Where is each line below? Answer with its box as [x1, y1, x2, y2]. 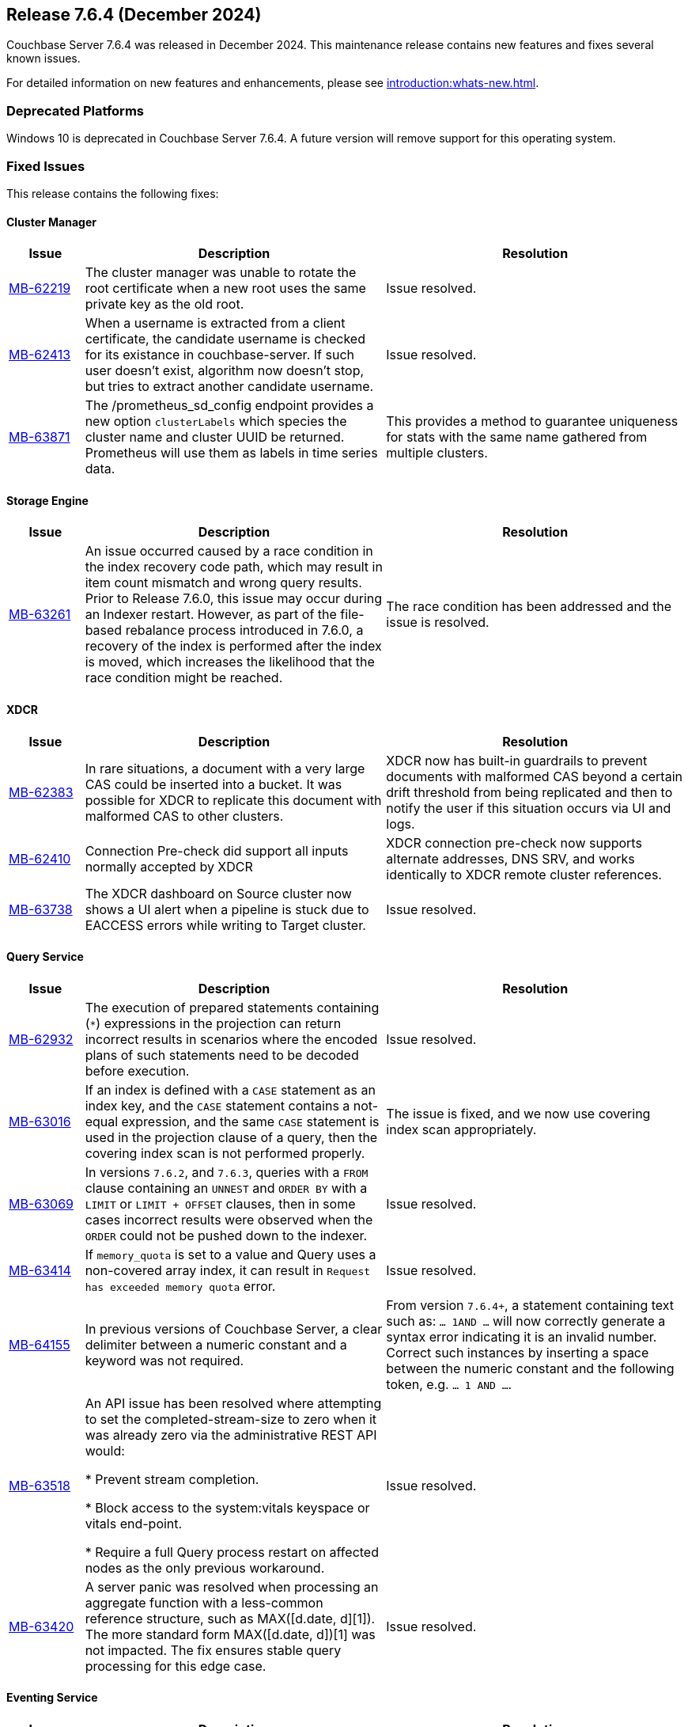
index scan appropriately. [386, 1121, 537, 1137]
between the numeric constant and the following [386, 1360, 675, 1376]
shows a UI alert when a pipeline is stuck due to [85, 901, 369, 917]
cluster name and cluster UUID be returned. [85, 429, 345, 446]
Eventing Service [6, 1691, 98, 1705]
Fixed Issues [6, 158, 85, 174]
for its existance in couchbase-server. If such [85, 347, 354, 363]
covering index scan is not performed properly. [85, 1144, 365, 1161]
